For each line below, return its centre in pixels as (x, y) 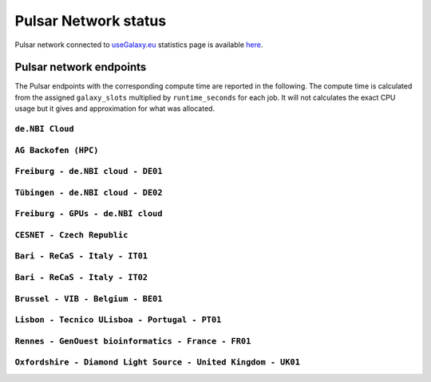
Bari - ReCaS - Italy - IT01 (81, 256)
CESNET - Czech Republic (71, 235)
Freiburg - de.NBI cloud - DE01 (89, 171)
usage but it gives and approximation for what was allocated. (115, 108)
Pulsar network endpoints (81, 67)
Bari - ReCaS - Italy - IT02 (81, 277)
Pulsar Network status (91, 21)
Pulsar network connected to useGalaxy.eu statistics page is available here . (139, 45)
